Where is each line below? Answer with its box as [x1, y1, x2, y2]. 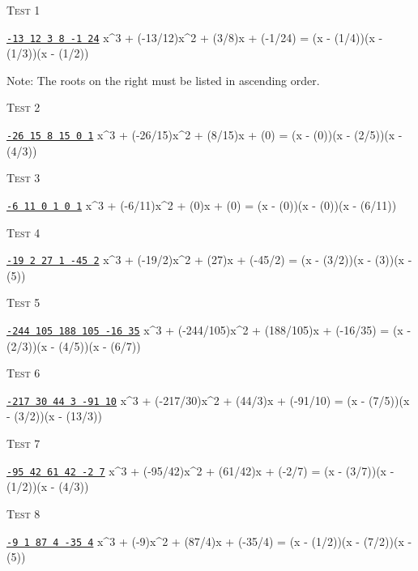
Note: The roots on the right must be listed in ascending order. [6, 71, 320, 88]
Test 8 [6, 505, 41, 522]
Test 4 [6, 224, 41, 241]
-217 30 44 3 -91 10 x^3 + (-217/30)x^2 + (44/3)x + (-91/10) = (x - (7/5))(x [6, 391, 410, 408]
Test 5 [6, 294, 41, 311]
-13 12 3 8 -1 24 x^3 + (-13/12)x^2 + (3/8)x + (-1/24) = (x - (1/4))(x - [6, 28, 383, 45]
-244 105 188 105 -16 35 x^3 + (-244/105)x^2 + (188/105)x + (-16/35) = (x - [6, 321, 412, 338]
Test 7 [6, 435, 41, 452]
